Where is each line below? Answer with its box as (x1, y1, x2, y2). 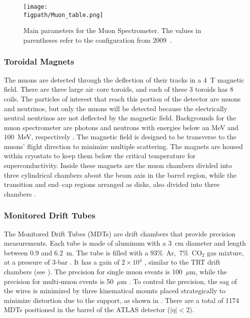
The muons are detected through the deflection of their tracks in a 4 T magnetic (4, 74, 244, 84)
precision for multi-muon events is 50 (4, 276, 114, 286)
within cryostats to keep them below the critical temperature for (4, 151, 196, 161)
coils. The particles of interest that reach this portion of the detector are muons (4, 93, 241, 103)
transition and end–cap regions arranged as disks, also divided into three (4, 179, 220, 189)
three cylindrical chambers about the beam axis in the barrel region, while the (4, 169, 237, 180)
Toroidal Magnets (4, 55, 74, 67)
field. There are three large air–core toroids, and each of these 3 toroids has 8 (4, 84, 233, 94)
